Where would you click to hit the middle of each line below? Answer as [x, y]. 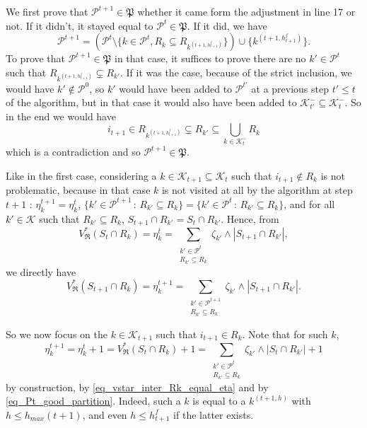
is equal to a [219, 401]
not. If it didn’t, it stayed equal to [80, 25]
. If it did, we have [227, 25]
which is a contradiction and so [73, 152]
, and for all [309, 203]
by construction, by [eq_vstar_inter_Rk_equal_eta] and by [137, 387]
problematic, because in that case [78, 190]
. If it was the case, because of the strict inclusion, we [236, 72]
